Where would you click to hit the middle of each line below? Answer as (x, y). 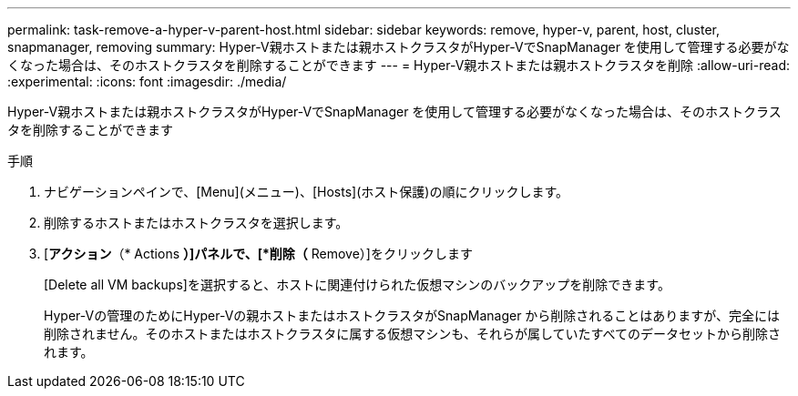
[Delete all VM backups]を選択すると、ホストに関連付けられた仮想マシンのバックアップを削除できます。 (357, 284)
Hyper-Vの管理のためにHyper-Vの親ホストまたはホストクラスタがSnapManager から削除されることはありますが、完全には (412, 315)
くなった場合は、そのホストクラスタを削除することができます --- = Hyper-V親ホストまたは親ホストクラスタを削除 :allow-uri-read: (399, 65)
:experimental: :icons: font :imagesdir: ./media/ (147, 81)
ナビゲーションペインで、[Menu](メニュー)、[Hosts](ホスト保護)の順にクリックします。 (306, 192)
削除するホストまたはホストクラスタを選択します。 (196, 223)
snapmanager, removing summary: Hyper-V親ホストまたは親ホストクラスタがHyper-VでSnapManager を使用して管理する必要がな (399, 47)
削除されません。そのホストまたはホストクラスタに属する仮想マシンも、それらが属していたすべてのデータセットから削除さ (412, 334)
